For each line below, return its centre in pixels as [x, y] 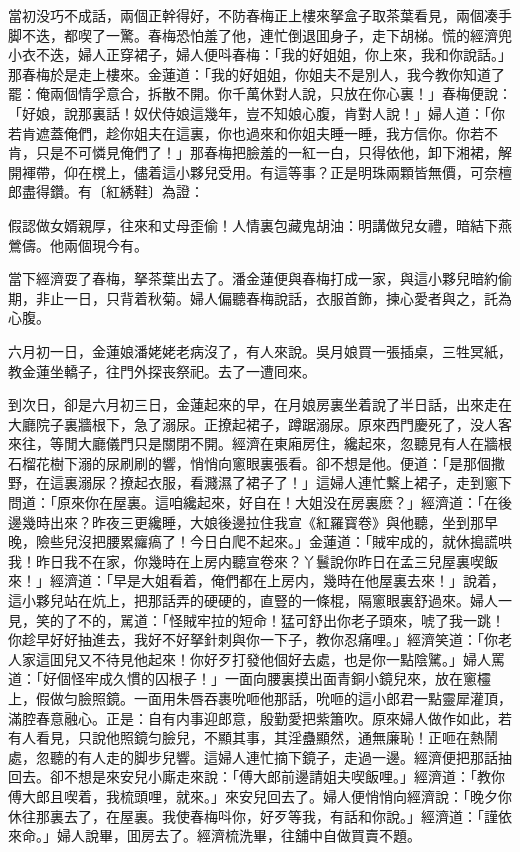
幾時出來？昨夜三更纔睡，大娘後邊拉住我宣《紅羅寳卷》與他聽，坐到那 [252, 521]
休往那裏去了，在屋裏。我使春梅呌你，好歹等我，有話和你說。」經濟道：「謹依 [260, 815]
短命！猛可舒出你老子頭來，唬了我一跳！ [371, 619]
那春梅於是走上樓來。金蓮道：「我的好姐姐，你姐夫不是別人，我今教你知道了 [256, 73]
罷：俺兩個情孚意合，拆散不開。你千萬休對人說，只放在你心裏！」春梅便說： [260, 93]
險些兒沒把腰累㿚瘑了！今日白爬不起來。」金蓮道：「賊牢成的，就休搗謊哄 [273, 541]
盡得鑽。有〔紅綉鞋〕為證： [112, 191]
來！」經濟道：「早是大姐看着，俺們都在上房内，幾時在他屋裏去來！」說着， [256, 580]
